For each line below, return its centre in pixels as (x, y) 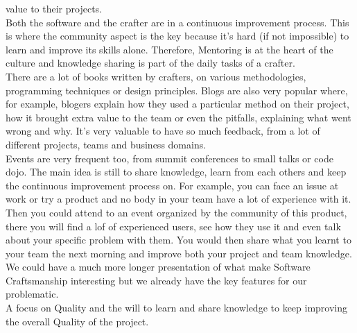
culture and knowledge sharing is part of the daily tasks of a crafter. (150, 63)
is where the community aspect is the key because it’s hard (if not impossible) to (177, 36)
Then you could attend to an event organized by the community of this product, (176, 212)
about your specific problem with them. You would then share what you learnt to (178, 240)
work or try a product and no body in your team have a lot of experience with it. (178, 199)
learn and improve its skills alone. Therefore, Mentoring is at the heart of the (169, 49)
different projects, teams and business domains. (106, 144)
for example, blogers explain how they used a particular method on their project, (177, 104)
